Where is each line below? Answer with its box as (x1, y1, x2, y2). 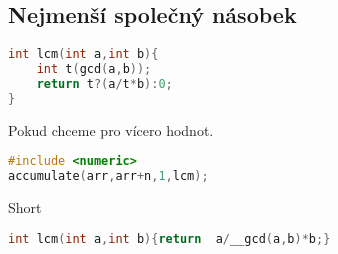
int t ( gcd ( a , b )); (36, 62, 152, 77)
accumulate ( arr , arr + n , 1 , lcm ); (8, 169, 209, 184)
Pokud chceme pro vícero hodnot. (8, 119, 214, 140)
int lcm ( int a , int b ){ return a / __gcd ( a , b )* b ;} (8, 231, 331, 246)
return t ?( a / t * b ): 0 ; (36, 76, 173, 91)
